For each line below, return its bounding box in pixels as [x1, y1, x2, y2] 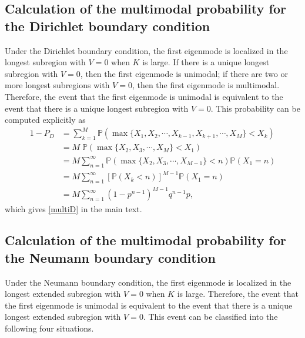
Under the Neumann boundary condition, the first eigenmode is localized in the [5, 276, 291, 288]
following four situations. [5, 322, 94, 334]
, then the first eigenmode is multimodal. [132, 79, 280, 91]
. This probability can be [210, 102, 300, 114]
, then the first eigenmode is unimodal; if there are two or [80, 67, 288, 79]
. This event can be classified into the [143, 310, 278, 323]
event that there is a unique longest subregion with [5, 102, 189, 114]
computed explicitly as [5, 113, 86, 126]
